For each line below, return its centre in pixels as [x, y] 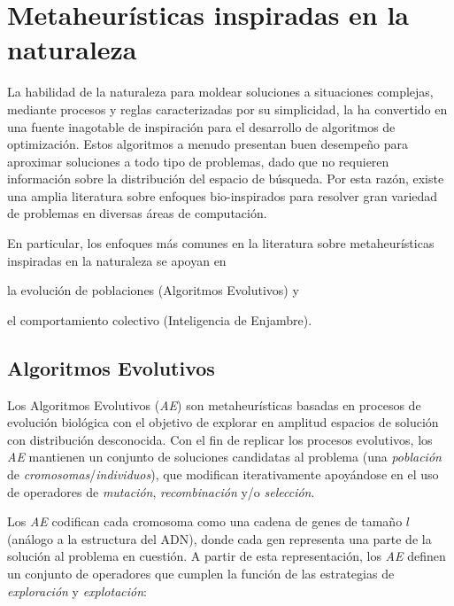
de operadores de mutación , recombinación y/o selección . [161, 491]
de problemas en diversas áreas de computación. [137, 213]
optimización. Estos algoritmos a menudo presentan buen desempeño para [208, 144]
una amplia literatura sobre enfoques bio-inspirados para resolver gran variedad [223, 195]
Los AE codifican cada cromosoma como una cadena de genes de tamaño [205, 521]
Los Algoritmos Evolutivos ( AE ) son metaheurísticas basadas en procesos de [214, 404]
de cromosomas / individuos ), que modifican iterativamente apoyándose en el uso [223, 474]
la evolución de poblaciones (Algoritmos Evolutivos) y [153, 290]
